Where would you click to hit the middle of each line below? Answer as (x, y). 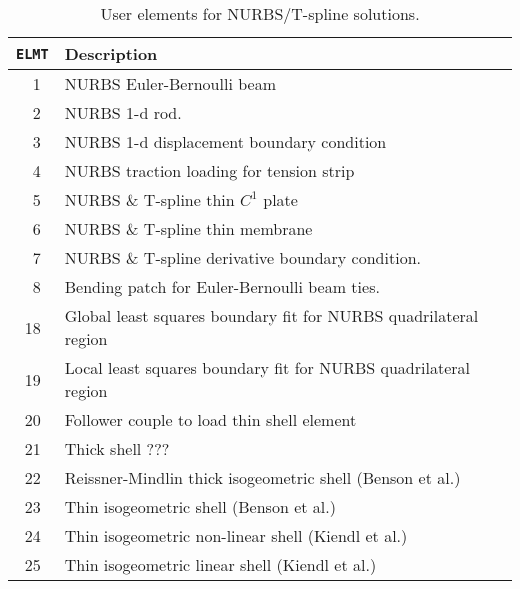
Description (111, 53)
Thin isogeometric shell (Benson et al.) (200, 506)
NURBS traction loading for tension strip (209, 170)
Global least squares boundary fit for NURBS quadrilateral (271, 315)
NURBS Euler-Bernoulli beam (170, 83)
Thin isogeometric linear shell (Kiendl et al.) (220, 564)
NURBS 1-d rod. (123, 112)
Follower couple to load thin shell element (210, 419)
